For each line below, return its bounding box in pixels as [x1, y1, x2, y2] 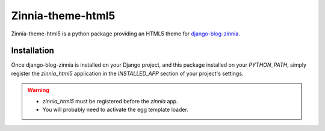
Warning [27, 87, 49, 94]
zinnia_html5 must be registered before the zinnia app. [42, 97, 178, 105]
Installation [11, 46, 54, 56]
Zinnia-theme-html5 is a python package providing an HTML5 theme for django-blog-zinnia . [11, 30, 240, 37]
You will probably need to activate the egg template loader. [42, 106, 189, 114]
